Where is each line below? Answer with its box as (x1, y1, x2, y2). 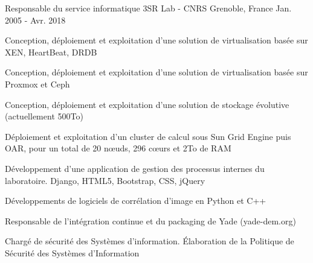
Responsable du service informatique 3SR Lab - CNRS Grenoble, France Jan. (5, 2, 292, 14)
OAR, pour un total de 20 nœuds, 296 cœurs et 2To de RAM (5, 142, 231, 154)
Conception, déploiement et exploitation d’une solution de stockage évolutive (5, 98, 289, 110)
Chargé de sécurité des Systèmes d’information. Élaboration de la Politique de (5, 235, 294, 247)
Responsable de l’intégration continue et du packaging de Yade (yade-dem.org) (5, 214, 296, 227)
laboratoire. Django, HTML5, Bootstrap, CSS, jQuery (5, 174, 205, 186)
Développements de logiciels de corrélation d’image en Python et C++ (5, 194, 266, 207)
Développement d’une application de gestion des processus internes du (5, 162, 265, 174)
